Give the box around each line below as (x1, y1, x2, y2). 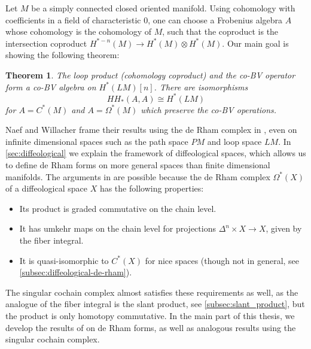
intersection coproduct (5, 37, 87, 49)
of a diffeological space (5, 182, 87, 195)
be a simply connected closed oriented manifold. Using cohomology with (31, 2, 295, 14)
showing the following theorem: (5, 48, 120, 61)
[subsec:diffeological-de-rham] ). (19, 266, 132, 278)
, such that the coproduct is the (162, 25, 279, 38)
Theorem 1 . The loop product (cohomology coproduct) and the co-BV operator (5, 68, 295, 81)
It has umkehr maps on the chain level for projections (19, 222, 216, 235)
